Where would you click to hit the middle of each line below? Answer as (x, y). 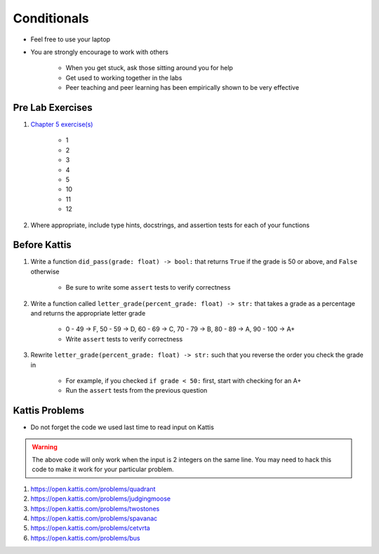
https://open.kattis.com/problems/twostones (95, 508)
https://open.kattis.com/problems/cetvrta (90, 528)
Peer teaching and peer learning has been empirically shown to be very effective (182, 88)
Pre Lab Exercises (53, 108)
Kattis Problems (48, 411)
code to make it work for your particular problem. (103, 469)
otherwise (45, 271)
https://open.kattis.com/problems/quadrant (93, 489)
